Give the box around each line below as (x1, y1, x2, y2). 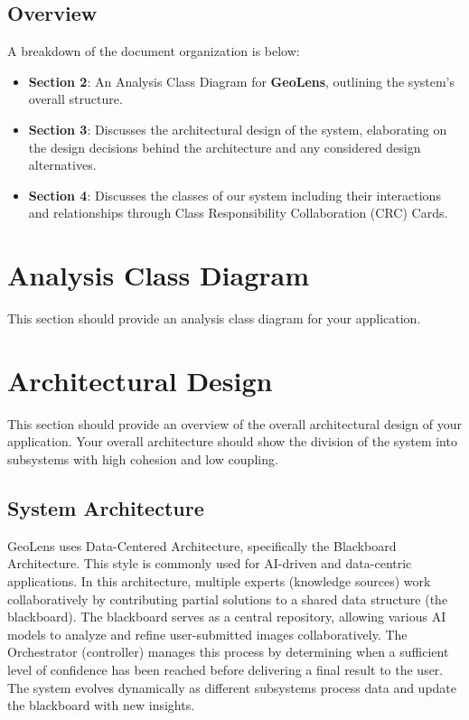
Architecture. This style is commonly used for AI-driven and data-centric (7, 554, 412, 573)
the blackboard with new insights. (7, 696, 195, 715)
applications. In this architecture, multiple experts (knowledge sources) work (7, 571, 431, 590)
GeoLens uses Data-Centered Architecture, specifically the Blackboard (7, 536, 397, 555)
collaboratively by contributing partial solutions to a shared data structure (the (7, 589, 448, 608)
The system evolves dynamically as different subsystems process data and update (7, 678, 457, 697)
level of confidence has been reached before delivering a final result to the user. (7, 659, 444, 678)
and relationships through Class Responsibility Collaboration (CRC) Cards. (28, 203, 448, 222)
